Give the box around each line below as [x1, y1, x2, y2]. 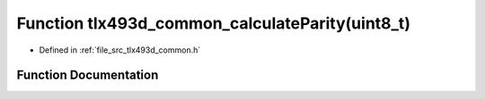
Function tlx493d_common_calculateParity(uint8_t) [16, 13, 410, 33]
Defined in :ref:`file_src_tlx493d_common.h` [39, 45, 201, 55]
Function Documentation [16, 68, 159, 83]
